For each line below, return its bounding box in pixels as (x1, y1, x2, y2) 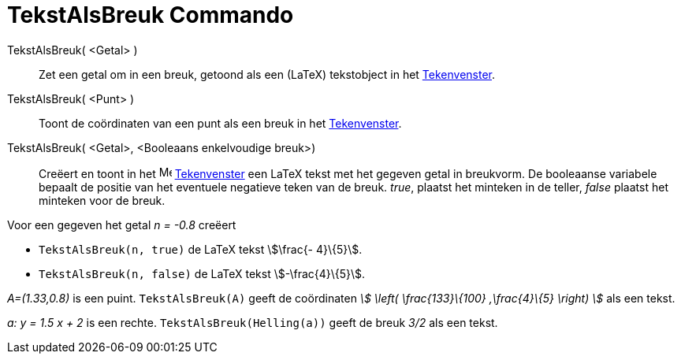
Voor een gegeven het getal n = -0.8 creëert (7, 217, 236, 232)
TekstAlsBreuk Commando (7, 2, 294, 28)
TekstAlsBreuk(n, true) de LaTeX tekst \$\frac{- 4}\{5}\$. (39, 242, 363, 256)
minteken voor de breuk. (39, 193, 166, 207)
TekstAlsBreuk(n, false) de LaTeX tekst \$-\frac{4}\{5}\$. (39, 266, 366, 280)
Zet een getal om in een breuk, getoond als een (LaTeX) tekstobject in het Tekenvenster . (39, 67, 496, 81)
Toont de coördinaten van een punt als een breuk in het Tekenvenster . (39, 116, 402, 130)
